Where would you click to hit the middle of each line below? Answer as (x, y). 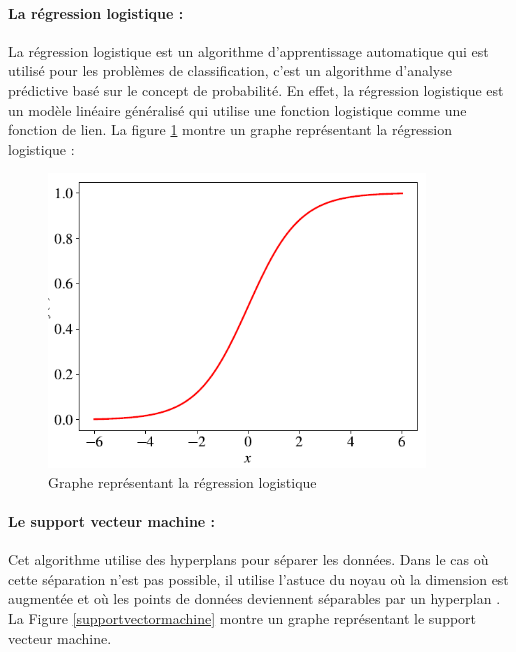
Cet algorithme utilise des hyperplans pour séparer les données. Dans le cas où (248, 559)
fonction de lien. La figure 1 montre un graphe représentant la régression (230, 129)
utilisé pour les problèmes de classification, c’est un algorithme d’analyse (230, 70)
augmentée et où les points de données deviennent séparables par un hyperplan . (254, 598)
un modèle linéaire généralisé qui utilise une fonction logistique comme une (237, 109)
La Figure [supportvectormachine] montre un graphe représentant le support (242, 617)
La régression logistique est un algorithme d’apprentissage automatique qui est (248, 50)
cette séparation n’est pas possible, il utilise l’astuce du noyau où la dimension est (258, 578)
